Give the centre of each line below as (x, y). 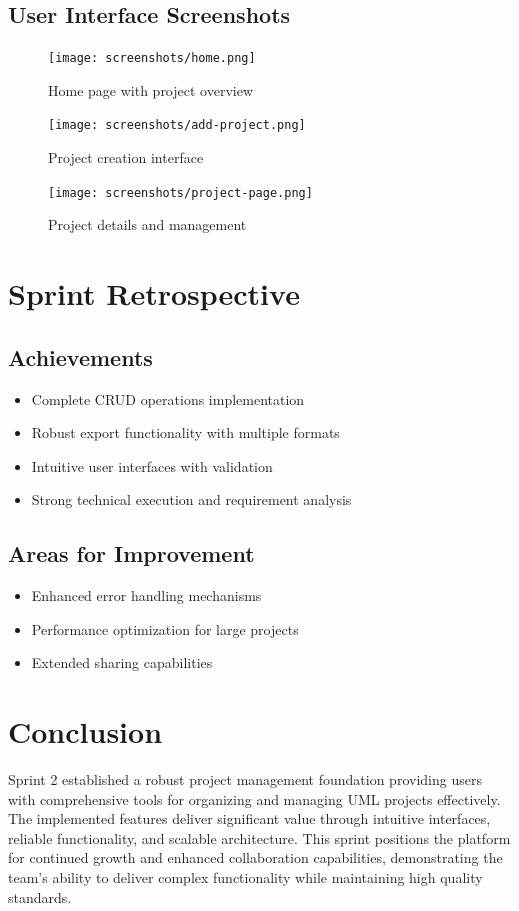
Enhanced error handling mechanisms (146, 595)
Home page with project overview (151, 89)
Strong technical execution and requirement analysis (191, 499)
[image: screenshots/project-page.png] (180, 192)
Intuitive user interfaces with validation (152, 465)
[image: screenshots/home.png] (152, 58)
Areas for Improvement (131, 553)
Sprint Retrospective (154, 293)
